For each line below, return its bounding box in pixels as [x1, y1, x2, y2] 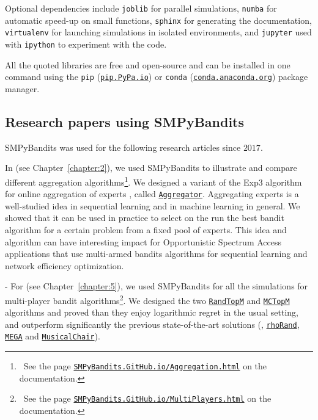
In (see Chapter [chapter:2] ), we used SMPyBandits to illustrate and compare [5, 161, 297, 174]
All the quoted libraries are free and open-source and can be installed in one [5, 58, 290, 71]
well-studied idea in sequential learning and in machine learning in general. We [5, 199, 300, 212]
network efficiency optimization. [5, 259, 124, 272]
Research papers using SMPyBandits [5, 112, 245, 131]
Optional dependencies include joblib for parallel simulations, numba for [5, 2, 277, 14]
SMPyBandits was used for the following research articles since [5, 140, 241, 153]
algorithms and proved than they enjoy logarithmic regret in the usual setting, [5, 306, 298, 319]
